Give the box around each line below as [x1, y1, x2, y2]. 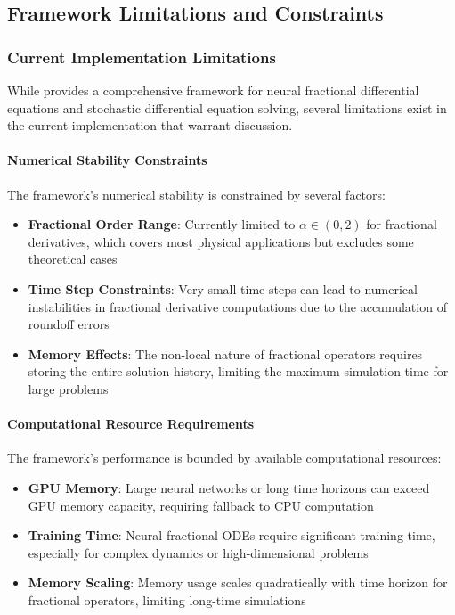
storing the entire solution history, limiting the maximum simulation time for [28, 362, 449, 381]
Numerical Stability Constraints [7, 151, 207, 169]
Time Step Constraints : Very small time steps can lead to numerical [28, 279, 418, 298]
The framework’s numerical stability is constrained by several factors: [7, 184, 386, 203]
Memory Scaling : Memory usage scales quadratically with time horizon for [28, 573, 448, 592]
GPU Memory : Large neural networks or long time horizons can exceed [28, 478, 430, 496]
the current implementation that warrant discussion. [7, 116, 293, 135]
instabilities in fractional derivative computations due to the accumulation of [28, 297, 447, 316]
